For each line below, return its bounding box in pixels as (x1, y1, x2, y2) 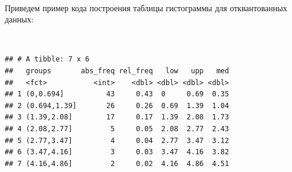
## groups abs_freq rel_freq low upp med (5, 66, 229, 75)
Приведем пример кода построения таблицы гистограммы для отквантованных (5, 1, 287, 14)
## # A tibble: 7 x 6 (5, 55, 90, 64)
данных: (5, 13, 34, 25)
